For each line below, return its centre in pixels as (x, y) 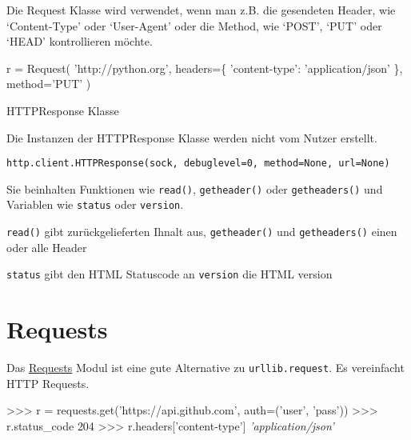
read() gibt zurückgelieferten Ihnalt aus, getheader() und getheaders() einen (202, 232)
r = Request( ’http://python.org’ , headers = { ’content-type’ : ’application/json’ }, (205, 68)
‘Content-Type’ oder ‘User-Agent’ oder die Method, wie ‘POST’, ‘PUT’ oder (194, 25)
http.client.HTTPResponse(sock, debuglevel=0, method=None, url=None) (198, 164)
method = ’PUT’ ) (49, 84)
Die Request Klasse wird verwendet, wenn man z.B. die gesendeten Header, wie (201, 10)
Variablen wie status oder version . (95, 204)
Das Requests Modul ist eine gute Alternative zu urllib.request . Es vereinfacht (205, 368)
